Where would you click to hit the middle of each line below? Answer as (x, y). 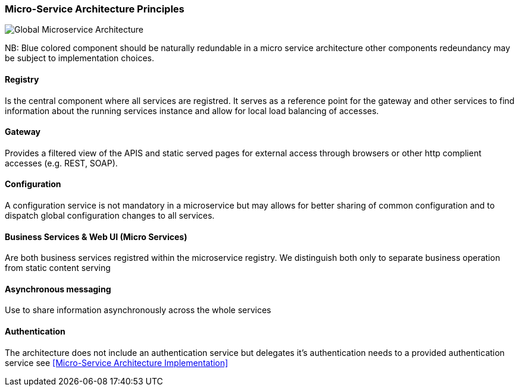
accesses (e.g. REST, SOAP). (61, 163)
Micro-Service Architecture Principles (95, 9)
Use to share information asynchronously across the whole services (138, 310)
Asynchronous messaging (58, 289)
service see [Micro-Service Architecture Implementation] (117, 362)
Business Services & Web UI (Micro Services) (96, 237)
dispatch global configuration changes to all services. (110, 216)
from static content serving (58, 268)
